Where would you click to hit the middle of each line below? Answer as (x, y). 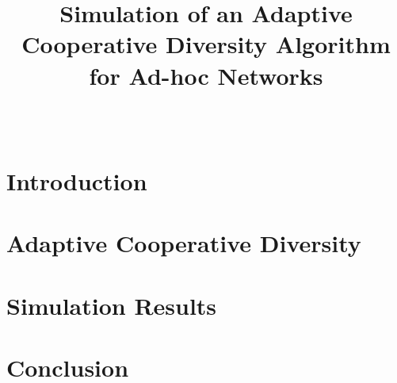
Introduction (77, 181)
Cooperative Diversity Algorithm (206, 44)
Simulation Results (112, 305)
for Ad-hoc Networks (206, 75)
